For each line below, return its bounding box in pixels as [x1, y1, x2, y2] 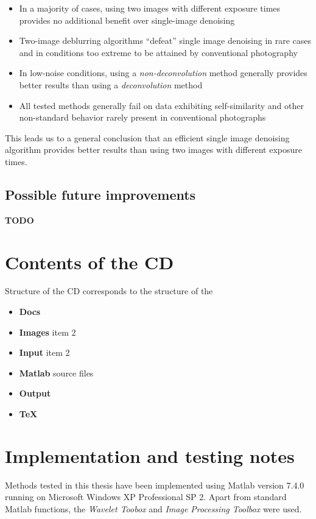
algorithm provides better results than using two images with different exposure [5, 143, 302, 156]
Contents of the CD [5, 249, 174, 274]
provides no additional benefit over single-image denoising [19, 13, 235, 26]
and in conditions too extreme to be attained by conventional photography [19, 46, 298, 58]
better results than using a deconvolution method [19, 78, 203, 91]
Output [19, 387, 51, 400]
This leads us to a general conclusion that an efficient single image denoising [5, 131, 290, 144]
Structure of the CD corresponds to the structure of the [5, 284, 213, 297]
